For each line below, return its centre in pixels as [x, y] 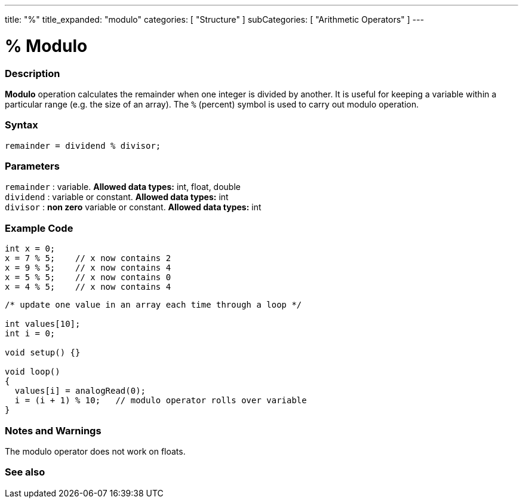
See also [25, 472]
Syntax [21, 125]
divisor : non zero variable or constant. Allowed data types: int [133, 207]
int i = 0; [30, 334]
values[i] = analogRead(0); [80, 391]
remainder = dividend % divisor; [83, 145]
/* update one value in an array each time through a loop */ [153, 305]
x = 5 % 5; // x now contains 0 [88, 277]
